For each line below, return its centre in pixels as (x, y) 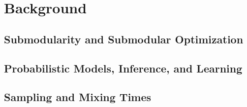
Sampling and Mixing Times (78, 97)
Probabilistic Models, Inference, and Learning (123, 68)
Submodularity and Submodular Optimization (124, 39)
